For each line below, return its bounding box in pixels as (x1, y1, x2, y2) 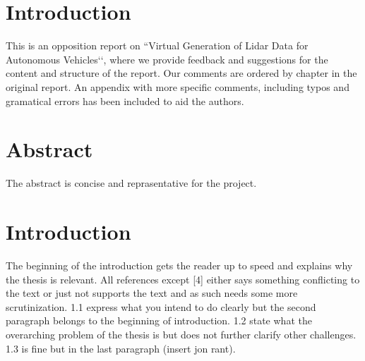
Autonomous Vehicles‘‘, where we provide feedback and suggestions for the (6, 51, 328, 66)
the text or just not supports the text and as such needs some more (6, 286, 298, 300)
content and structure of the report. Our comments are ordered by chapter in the (6, 66, 357, 80)
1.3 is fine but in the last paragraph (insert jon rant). (6, 341, 236, 355)
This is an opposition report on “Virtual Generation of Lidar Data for (6, 38, 309, 53)
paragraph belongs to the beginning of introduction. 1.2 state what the (6, 313, 312, 328)
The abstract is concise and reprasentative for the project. (6, 176, 257, 190)
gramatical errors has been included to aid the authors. (6, 93, 244, 108)
